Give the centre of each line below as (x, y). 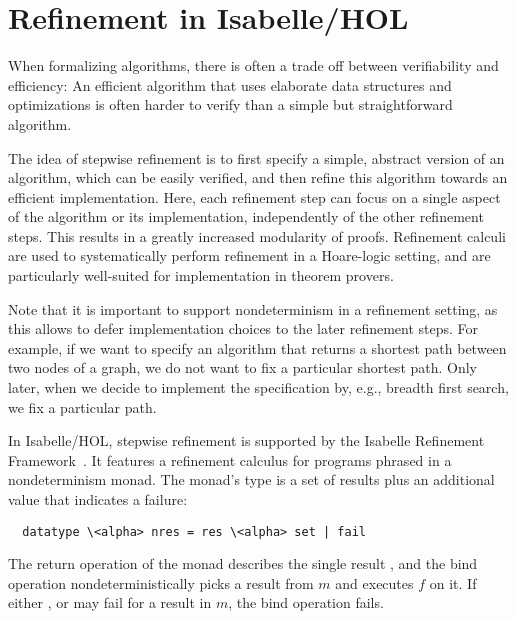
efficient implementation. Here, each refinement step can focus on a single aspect (254, 196)
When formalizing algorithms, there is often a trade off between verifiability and (253, 65)
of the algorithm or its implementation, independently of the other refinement (246, 216)
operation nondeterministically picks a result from (161, 582)
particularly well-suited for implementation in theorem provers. (201, 275)
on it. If (453, 582)
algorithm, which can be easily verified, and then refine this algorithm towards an (258, 177)
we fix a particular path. (82, 406)
